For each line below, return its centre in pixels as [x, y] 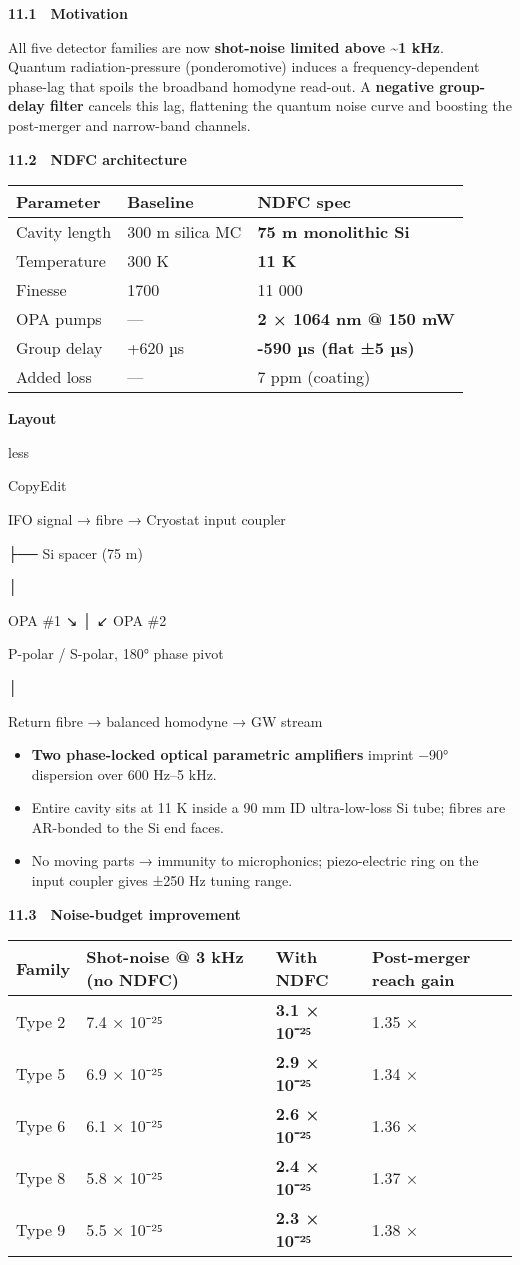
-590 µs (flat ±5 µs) [336, 348]
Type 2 [41, 1021]
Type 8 [41, 1177]
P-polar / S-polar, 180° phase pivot [116, 653]
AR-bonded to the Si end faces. [127, 826]
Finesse [41, 290]
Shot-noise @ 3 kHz [165, 957]
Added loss [54, 377]
